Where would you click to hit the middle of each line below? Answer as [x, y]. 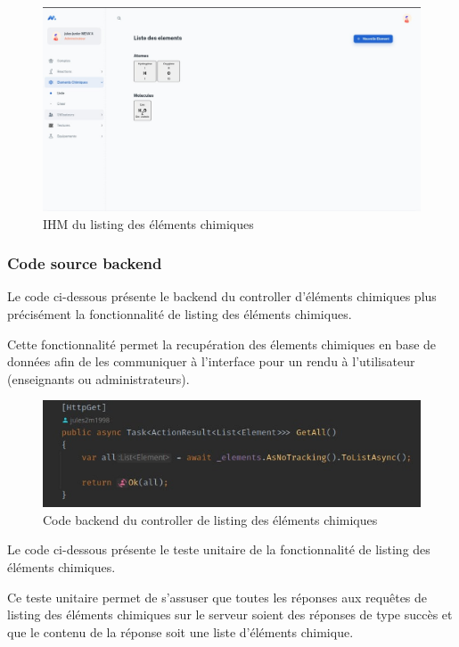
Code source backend [85, 263]
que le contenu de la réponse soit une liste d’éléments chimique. [180, 631]
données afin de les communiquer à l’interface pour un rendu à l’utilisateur [211, 361]
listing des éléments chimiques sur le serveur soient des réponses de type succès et [230, 614]
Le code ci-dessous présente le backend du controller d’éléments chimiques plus [222, 296]
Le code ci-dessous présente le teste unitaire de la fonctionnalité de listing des [219, 549]
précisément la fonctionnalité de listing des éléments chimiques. [180, 313]
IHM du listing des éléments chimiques [148, 223]
